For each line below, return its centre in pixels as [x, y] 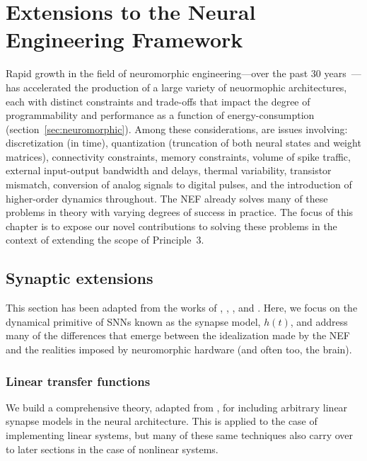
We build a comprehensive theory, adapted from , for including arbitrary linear [177, 407]
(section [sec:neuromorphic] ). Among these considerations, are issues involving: [177, 129]
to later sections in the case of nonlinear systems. [112, 449]
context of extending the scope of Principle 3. [105, 240]
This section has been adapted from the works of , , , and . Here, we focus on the [182, 308]
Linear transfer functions [78, 381]
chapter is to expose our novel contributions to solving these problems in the [171, 226]
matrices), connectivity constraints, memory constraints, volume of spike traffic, [178, 156]
